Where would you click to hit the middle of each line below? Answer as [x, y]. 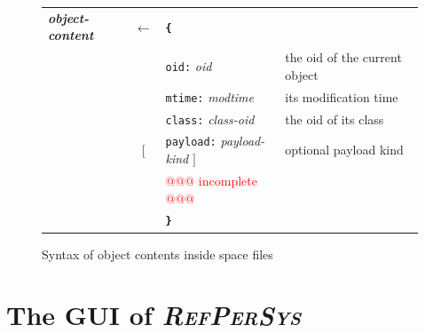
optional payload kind [344, 150]
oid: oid [189, 65]
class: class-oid [210, 119]
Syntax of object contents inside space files [157, 254]
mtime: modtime [210, 96]
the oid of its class [334, 119]
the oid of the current [343, 57]
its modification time [342, 96]
